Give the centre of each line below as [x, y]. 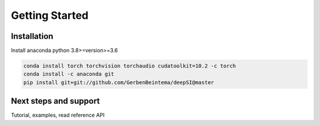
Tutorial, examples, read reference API [58, 115]
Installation [32, 36]
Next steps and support [55, 101]
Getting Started [50, 15]
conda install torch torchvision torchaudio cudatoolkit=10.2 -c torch [130, 66]
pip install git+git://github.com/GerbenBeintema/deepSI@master [119, 82]
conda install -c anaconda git [69, 74]
